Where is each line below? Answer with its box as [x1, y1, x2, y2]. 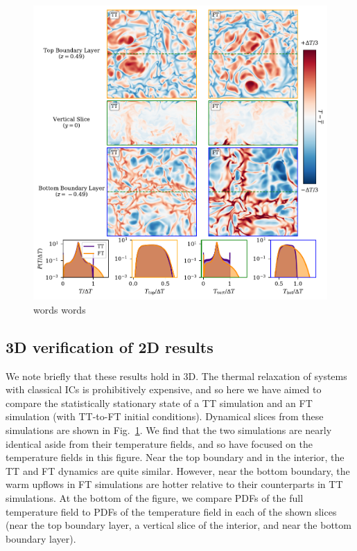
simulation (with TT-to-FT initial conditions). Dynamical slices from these [6, 409, 324, 424]
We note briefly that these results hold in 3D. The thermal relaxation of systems [6, 368, 347, 383]
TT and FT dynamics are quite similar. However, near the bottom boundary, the [6, 463, 350, 478]
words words [33, 302, 86, 316]
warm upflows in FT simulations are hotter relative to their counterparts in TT [6, 477, 343, 491]
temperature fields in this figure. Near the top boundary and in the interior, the [6, 450, 345, 464]
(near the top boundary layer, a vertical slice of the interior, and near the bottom [6, 518, 351, 532]
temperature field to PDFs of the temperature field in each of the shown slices [6, 504, 337, 518]
